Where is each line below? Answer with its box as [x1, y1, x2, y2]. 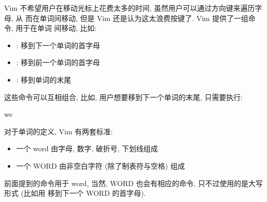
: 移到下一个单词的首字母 [16, 39, 100, 50]
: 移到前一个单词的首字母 [16, 57, 100, 68]
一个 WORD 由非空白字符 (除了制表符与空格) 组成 [16, 160, 185, 171]
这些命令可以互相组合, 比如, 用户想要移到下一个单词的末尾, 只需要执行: [4, 91, 243, 102]
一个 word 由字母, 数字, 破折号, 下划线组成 [16, 143, 158, 154]
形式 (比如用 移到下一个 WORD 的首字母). [4, 188, 146, 198]
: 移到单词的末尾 [16, 74, 72, 85]
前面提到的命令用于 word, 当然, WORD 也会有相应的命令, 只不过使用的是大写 [4, 177, 263, 188]
